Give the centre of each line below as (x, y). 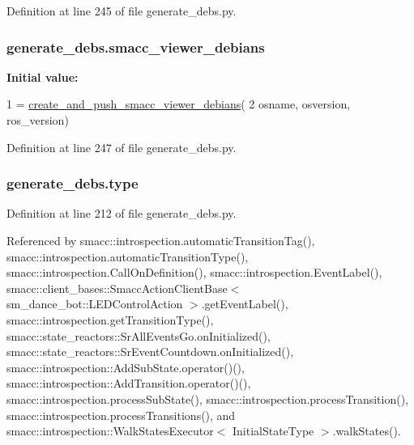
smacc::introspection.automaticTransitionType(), (128, 256)
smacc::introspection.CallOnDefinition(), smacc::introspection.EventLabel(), (194, 272)
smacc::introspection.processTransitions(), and (121, 415)
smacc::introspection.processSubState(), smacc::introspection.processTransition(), (207, 398)
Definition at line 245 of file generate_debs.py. (122, 11)
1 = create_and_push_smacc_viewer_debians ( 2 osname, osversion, (179, 104)
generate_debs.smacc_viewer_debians (136, 47)
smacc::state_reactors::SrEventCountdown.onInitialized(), (150, 352)
